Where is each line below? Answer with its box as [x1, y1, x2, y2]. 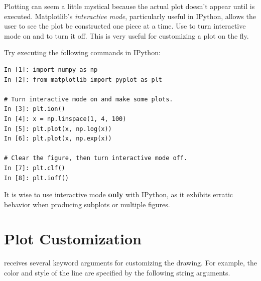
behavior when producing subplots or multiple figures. [4, 199, 170, 209]
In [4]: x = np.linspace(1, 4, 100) [4, 115, 126, 122]
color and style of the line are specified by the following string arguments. [4, 267, 230, 277]
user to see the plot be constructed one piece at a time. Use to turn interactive [4, 21, 246, 31]
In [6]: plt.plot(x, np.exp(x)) [4, 135, 112, 143]
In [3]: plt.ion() [4, 105, 65, 113]
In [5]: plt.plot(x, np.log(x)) [4, 125, 112, 132]
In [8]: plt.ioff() [4, 174, 69, 182]
